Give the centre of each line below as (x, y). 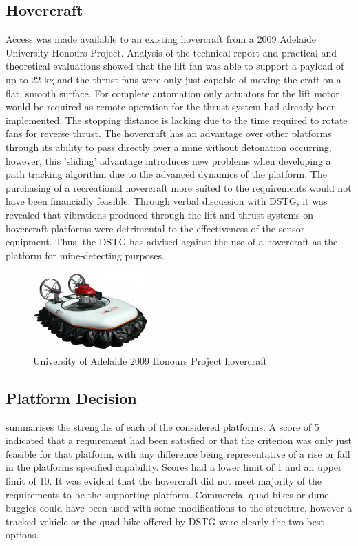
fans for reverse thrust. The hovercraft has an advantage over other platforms (169, 133)
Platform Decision (71, 397)
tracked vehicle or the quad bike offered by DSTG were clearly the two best (165, 521)
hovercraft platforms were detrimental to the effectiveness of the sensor (155, 228)
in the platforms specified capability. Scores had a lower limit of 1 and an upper (174, 467)
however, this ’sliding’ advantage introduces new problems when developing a (168, 160)
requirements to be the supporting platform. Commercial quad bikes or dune (167, 494)
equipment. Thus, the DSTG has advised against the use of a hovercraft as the (172, 242)
